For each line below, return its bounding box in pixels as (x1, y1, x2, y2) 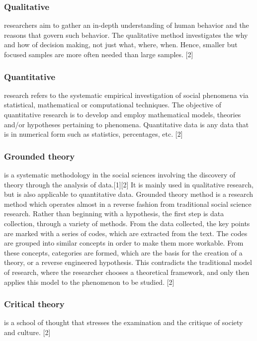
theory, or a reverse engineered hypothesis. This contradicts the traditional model (4, 257, 252, 267)
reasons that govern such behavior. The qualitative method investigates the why (4, 29, 248, 40)
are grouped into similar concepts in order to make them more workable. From (4, 238, 244, 248)
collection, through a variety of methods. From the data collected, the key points (4, 218, 250, 228)
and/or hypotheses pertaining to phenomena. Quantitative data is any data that (4, 119, 249, 129)
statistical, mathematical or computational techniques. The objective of (4, 99, 221, 110)
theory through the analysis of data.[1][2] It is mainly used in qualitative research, (4, 179, 254, 189)
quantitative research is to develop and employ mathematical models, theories (4, 109, 241, 119)
